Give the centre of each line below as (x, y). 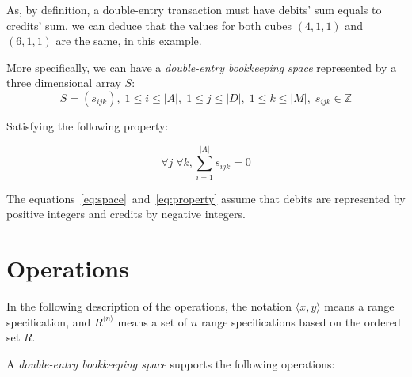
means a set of (153, 321)
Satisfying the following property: (88, 125)
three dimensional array (64, 83)
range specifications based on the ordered (301, 321)
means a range (359, 306)
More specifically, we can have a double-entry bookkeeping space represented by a (202, 67)
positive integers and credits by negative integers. (126, 214)
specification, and (49, 321)
